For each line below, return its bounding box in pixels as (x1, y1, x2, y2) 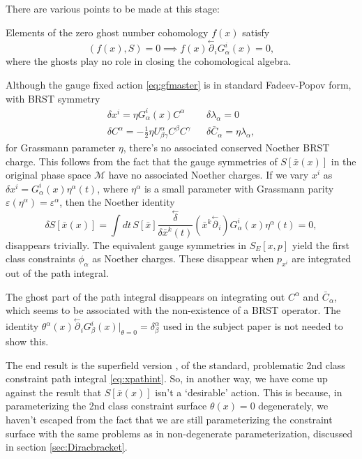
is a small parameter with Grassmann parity (144, 181, 334, 195)
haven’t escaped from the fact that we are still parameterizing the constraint (6, 412, 333, 426)
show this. (6, 333, 49, 348)
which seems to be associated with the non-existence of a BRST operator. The (6, 303, 341, 317)
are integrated (292, 251, 352, 266)
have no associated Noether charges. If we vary (108, 167, 309, 182)
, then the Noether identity (59, 195, 175, 209)
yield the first (292, 237, 350, 252)
